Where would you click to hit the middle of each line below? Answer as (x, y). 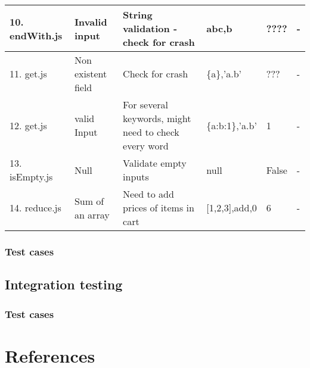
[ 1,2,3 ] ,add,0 (232, 208)
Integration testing (64, 284)
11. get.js (28, 74)
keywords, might (157, 118)
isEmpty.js (31, 177)
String (138, 15)
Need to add (148, 194)
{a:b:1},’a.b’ (232, 125)
